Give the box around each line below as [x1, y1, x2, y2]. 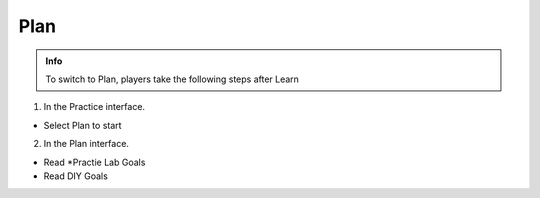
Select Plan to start [43, 119, 122, 131]
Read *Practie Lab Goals [43, 156, 146, 168]
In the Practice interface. [43, 101, 145, 113]
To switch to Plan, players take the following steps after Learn [45, 73, 300, 85]
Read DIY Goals [43, 170, 109, 182]
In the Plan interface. [43, 138, 130, 150]
